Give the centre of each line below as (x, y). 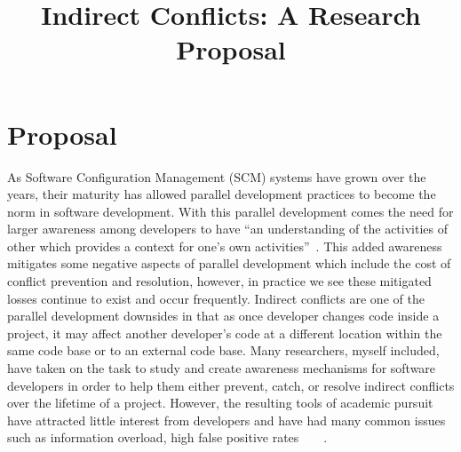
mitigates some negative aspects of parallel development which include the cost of (229, 263)
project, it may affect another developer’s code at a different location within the (225, 333)
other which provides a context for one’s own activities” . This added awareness (225, 246)
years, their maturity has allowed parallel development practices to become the (222, 194)
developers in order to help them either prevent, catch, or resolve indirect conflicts (231, 385)
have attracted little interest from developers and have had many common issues (227, 420)
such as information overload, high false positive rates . (167, 437)
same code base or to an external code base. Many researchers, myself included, (223, 350)
